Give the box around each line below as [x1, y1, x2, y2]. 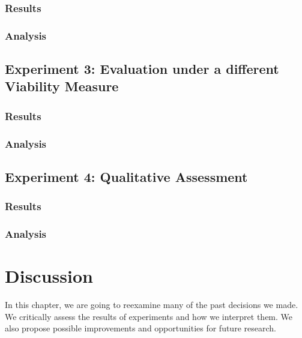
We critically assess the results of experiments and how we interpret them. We [5, 310, 293, 322]
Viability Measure [5, 77, 119, 95]
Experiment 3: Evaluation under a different [5, 59, 279, 78]
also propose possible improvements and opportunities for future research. [5, 322, 276, 334]
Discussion [5, 264, 93, 288]
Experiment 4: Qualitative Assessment [5, 167, 248, 186]
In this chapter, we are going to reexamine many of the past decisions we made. [5, 298, 298, 311]
